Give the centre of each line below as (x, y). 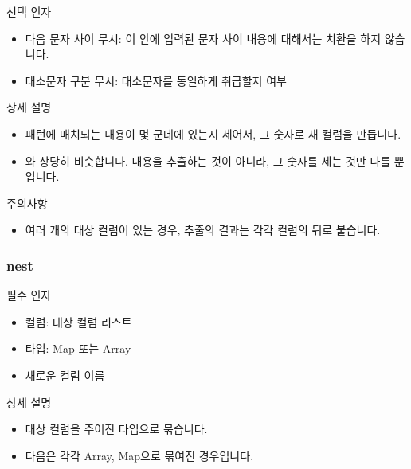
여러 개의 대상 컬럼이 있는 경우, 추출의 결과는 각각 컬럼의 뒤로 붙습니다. (203, 230)
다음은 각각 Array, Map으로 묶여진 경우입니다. (139, 455)
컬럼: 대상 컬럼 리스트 (78, 321)
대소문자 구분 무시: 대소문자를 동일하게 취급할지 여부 (156, 80)
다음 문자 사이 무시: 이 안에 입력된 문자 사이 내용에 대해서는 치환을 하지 (203, 38)
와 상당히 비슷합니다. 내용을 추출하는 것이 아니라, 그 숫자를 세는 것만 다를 (208, 160)
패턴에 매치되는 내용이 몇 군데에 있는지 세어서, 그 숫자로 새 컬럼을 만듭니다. (213, 133)
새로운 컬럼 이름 (65, 375)
